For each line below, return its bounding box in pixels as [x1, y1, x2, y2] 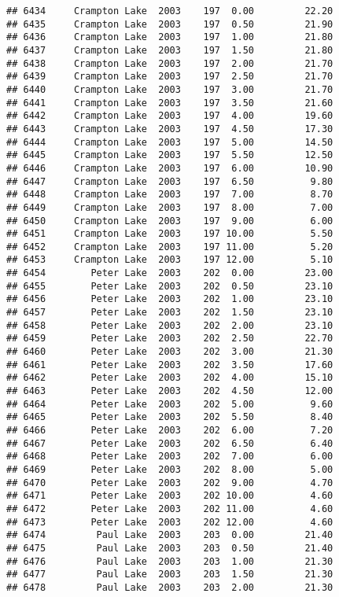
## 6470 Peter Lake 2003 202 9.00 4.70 [6, 477, 333, 488]
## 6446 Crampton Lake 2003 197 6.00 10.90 [6, 162, 333, 174]
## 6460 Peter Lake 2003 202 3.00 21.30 [6, 346, 333, 358]
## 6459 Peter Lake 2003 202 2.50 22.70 [6, 333, 333, 345]
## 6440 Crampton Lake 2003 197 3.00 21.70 [6, 83, 333, 95]
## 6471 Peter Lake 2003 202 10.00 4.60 [6, 490, 333, 502]
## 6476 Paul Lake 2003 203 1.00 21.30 [6, 555, 333, 567]
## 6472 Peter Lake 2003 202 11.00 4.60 [6, 503, 333, 514]
